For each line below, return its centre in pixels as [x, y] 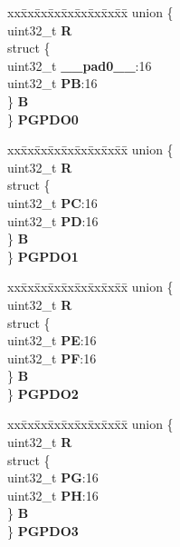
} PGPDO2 [43, 393]
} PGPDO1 [43, 256]
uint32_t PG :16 [53, 477]
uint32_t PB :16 [52, 83]
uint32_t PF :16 [52, 358]
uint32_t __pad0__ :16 [80, 65]
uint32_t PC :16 [52, 202]
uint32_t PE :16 [52, 340]
